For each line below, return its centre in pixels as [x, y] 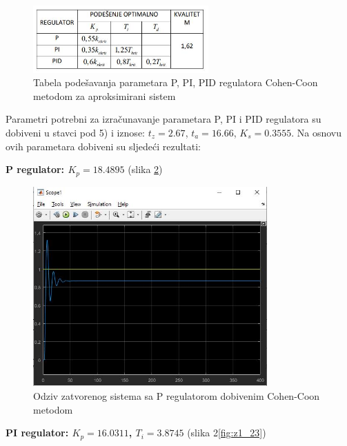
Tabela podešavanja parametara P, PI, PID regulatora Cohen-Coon [176, 82]
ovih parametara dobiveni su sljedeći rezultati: [103, 146]
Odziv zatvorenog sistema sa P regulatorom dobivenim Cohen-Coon [177, 395]
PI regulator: [37, 433]
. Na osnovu [316, 132]
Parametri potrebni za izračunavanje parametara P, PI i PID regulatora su [163, 119]
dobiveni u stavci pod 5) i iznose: [75, 132]
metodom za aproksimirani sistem [105, 95]
